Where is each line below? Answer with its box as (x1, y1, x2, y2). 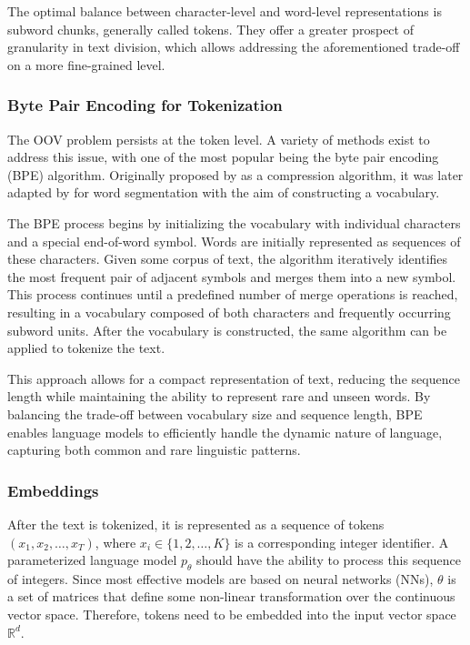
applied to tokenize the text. (7, 338, 165, 358)
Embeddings (7, 479, 99, 501)
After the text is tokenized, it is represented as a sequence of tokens (7, 514, 385, 533)
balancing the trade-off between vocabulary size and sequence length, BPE (7, 404, 423, 423)
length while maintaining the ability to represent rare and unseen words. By (7, 387, 431, 406)
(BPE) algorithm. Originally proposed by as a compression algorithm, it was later (7, 165, 464, 184)
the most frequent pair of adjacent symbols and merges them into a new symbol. (7, 267, 456, 286)
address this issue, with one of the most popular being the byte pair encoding (7, 147, 439, 166)
